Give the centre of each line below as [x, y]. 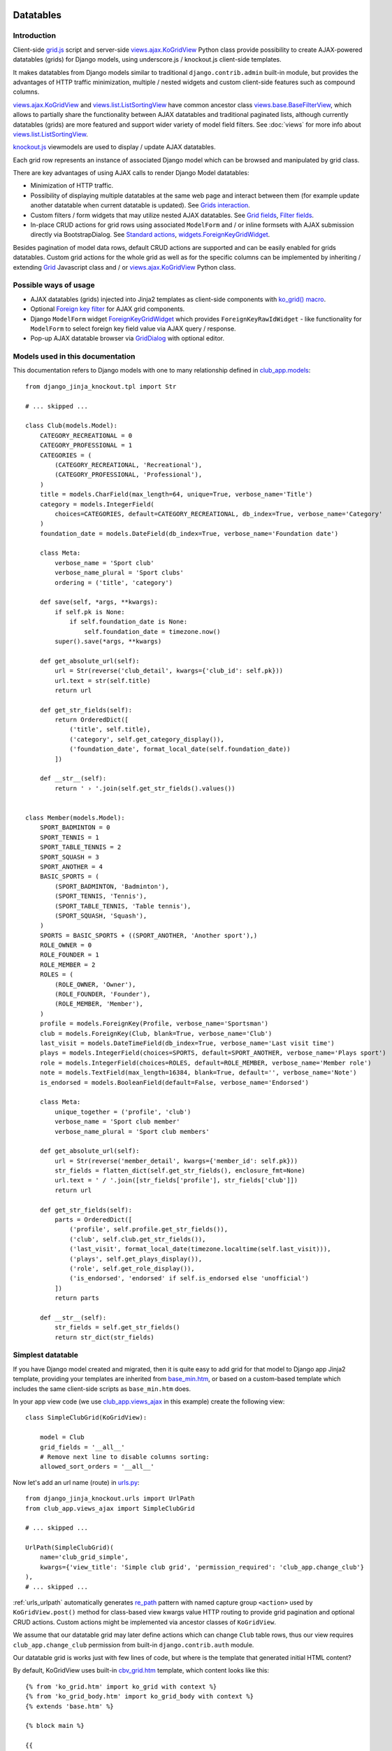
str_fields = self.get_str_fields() [118, 1328]
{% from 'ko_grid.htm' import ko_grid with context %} [121, 1687]
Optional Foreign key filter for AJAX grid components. [108, 309]
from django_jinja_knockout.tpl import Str [101, 386]
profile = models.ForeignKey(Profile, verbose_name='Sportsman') [154, 1024]
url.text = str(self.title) [103, 680]
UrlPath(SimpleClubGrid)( [70, 1548]
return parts [77, 1298]
